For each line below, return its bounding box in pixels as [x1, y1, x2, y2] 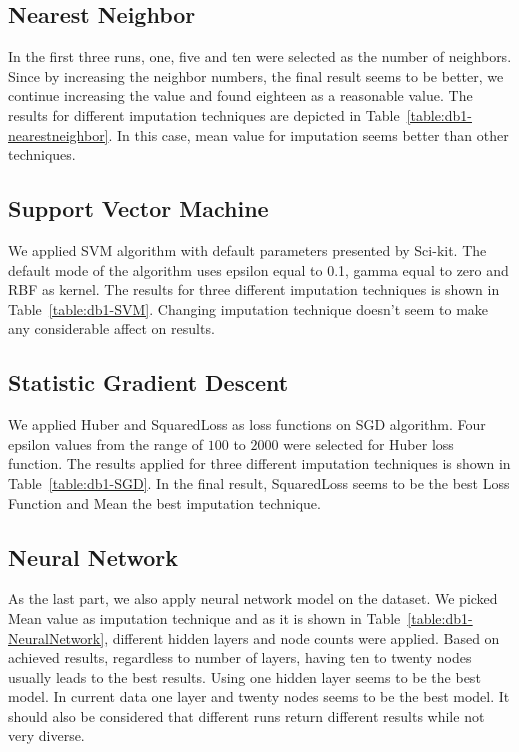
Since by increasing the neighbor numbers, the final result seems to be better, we [8, 65, 504, 86]
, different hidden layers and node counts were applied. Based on [104, 627, 500, 648]
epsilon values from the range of [8, 433, 204, 454]
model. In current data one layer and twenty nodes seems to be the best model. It [8, 686, 510, 707]
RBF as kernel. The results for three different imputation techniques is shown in [8, 279, 500, 300]
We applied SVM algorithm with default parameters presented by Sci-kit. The [8, 239, 487, 260]
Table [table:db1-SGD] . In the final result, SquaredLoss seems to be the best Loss [8, 472, 510, 493]
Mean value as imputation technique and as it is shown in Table [8, 607, 401, 628]
